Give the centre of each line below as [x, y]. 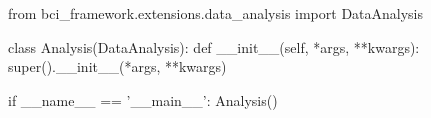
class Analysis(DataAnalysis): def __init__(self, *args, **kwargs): [214, 46]
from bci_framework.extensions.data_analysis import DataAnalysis [216, 13]
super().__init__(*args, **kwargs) [117, 66]
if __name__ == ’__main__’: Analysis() [143, 99]
